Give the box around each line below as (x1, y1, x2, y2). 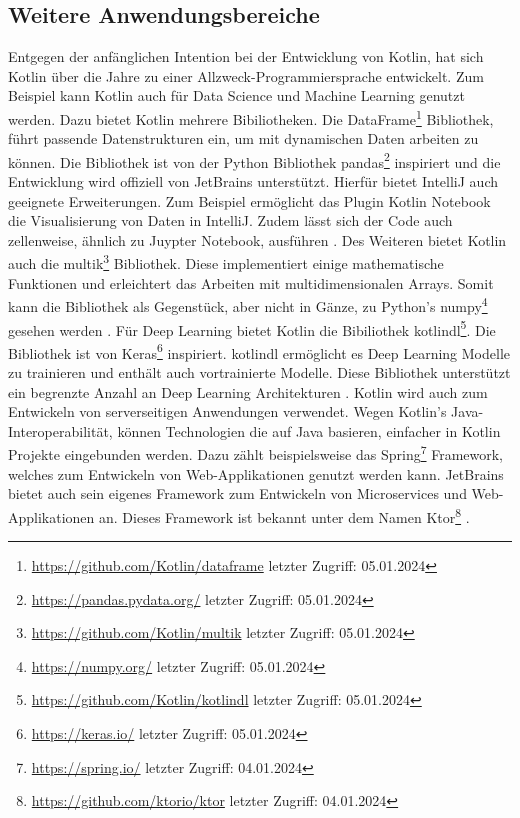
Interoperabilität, (8, 420, 113, 441)
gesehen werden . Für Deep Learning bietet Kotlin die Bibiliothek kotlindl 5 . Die (8, 316, 496, 340)
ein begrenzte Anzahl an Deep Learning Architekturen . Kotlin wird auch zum (8, 381, 488, 402)
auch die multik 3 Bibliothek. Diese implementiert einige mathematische (8, 250, 444, 274)
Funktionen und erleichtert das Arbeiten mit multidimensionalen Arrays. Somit (8, 272, 494, 293)
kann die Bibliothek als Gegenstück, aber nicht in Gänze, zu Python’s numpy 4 (8, 293, 488, 316)
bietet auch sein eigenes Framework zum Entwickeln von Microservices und (8, 483, 467, 504)
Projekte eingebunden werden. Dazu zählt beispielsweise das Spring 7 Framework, (8, 441, 504, 465)
